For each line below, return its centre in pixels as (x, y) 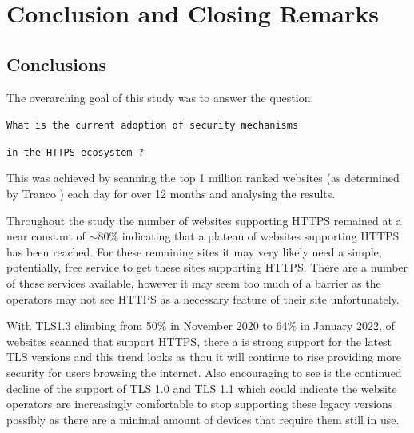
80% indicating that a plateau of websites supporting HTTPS (249, 236)
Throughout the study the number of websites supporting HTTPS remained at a (204, 220)
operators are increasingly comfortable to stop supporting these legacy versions (200, 404)
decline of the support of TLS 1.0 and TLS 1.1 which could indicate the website (202, 388)
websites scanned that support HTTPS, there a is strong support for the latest (199, 341)
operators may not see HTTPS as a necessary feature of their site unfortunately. (203, 298)
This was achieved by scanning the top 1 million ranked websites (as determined (203, 178)
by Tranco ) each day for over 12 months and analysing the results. (171, 194)
